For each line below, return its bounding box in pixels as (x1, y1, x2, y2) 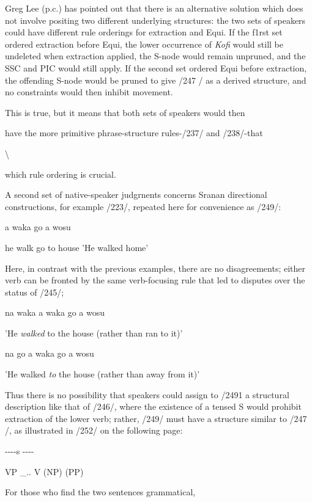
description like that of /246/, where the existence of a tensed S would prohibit (5, 400, 302, 413)
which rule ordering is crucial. (5, 167, 116, 180)
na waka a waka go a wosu (5, 306, 105, 319)
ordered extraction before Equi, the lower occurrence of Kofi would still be (5, 37, 283, 50)
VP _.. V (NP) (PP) (5, 465, 84, 478)
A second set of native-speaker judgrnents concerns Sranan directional (5, 188, 267, 201)
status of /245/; (5, 285, 64, 298)
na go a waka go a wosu (5, 347, 94, 360)
